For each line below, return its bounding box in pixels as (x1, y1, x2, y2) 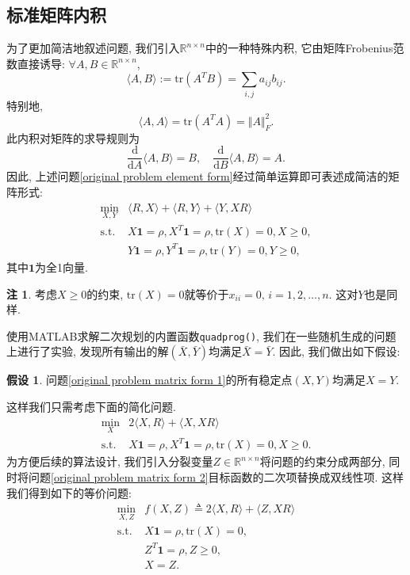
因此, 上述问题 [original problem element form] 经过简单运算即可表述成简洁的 (6, 168, 389, 185)
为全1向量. (35, 258, 88, 275)
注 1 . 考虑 (6, 285, 57, 302)
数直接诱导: (6, 55, 65, 71)
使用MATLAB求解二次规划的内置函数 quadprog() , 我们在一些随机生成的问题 (6, 327, 397, 344)
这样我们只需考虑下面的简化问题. (6, 398, 176, 414)
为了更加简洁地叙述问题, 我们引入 (6, 40, 180, 56)
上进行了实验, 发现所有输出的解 (6, 343, 169, 360)
